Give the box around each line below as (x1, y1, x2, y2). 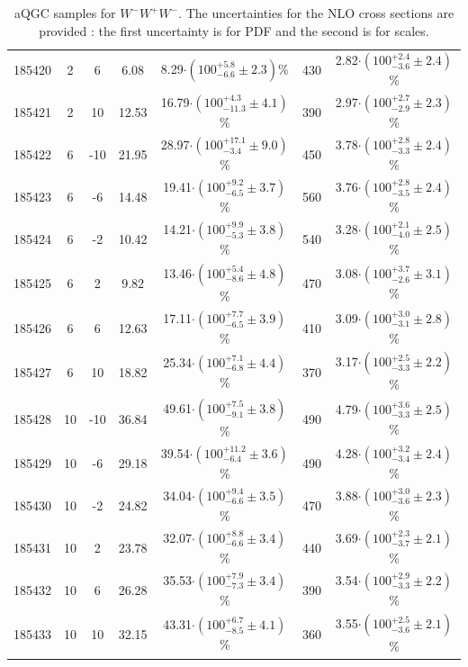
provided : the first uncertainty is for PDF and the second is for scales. (39, 21, 429, 40)
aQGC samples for (13, 4, 116, 22)
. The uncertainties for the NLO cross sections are (178, 4, 454, 22)
